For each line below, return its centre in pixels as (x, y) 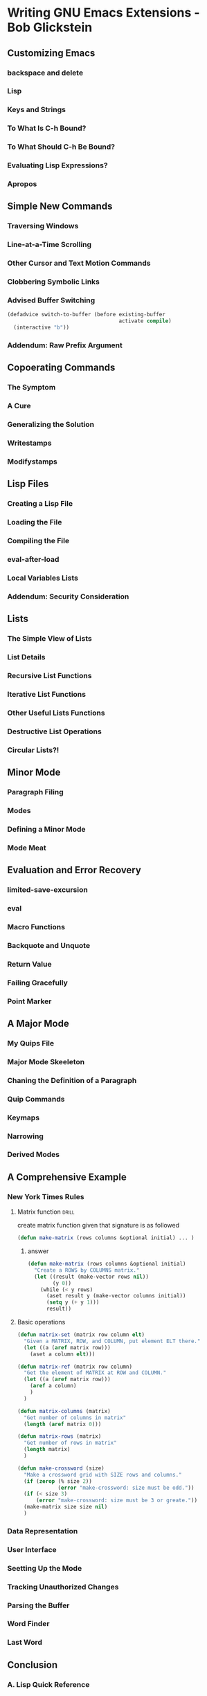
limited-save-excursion (47, 890)
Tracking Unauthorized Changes (63, 1587)
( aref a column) (53, 1386)
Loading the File (35, 522)
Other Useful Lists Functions (56, 713)
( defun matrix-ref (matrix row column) (75, 1367)
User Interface (32, 1549)
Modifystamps (32, 462)
